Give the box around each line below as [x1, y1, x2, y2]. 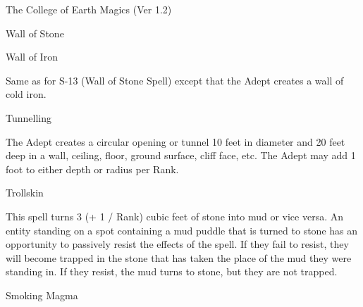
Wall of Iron [6, 49, 58, 64]
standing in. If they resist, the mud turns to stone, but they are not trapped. [6, 264, 338, 279]
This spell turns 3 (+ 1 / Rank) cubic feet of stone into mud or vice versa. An [6, 208, 343, 223]
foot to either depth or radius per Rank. [6, 161, 179, 176]
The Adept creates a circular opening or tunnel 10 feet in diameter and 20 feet [6, 134, 345, 149]
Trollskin [6, 185, 44, 200]
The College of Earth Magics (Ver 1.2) [6, 2, 172, 16]
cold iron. [6, 87, 47, 101]
